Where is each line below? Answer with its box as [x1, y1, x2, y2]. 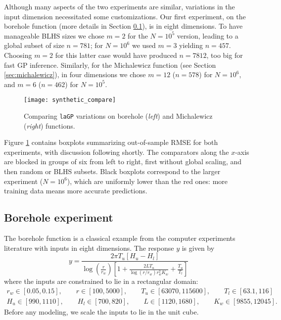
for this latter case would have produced [55, 49, 177, 60]
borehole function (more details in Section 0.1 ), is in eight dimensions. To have [4, 21, 243, 31]
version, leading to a [177, 30, 238, 41]
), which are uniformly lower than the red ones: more [67, 176, 228, 186]
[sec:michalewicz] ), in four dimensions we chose [4, 69, 146, 80]
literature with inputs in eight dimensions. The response [4, 242, 174, 253]
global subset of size [4, 40, 64, 50]
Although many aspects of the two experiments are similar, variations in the [4, 1, 235, 11]
